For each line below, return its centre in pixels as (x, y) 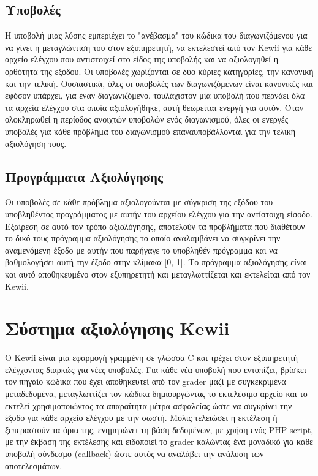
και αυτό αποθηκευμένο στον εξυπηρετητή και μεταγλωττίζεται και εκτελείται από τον (158, 274)
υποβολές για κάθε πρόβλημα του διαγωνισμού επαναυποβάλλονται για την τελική (150, 131)
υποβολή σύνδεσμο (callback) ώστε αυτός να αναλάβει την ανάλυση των (134, 453)
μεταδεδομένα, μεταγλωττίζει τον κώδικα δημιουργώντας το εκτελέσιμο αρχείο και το (156, 393)
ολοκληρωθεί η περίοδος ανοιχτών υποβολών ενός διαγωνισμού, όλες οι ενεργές (147, 119)
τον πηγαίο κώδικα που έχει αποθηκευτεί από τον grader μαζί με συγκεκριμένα (146, 381)
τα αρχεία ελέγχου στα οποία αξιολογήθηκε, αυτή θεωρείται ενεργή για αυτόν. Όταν (154, 107)
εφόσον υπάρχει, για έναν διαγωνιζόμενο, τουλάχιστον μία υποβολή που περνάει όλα (155, 95)
